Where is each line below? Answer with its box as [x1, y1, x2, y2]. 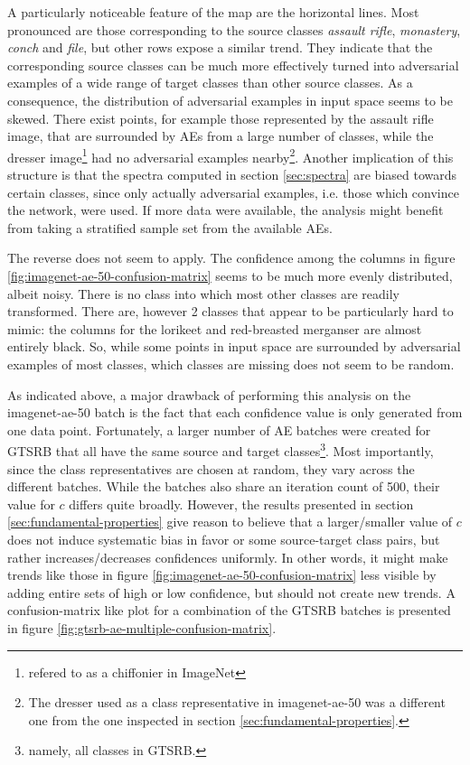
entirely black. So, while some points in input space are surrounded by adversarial [7, 337, 461, 356]
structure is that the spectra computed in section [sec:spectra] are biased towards [7, 165, 457, 183]
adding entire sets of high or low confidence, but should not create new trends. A [7, 583, 456, 602]
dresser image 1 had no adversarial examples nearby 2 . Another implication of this [7, 145, 454, 166]
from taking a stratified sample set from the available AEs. [7, 218, 333, 237]
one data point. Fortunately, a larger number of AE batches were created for [7, 420, 431, 439]
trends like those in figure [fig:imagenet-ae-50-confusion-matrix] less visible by [7, 565, 437, 584]
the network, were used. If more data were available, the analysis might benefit [7, 201, 444, 219]
